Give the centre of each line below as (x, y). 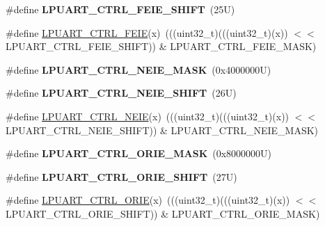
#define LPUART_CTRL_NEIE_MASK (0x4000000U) (138, 69)
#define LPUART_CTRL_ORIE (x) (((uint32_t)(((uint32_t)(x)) (148, 200)
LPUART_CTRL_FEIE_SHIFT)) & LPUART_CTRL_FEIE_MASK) (161, 46)
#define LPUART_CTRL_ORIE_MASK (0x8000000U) (139, 153)
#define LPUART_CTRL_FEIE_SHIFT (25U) (120, 9)
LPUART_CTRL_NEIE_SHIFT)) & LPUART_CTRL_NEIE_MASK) (162, 130)
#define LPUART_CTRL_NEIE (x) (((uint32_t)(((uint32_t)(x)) (148, 116)
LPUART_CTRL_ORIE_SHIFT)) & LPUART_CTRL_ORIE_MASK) (163, 213)
